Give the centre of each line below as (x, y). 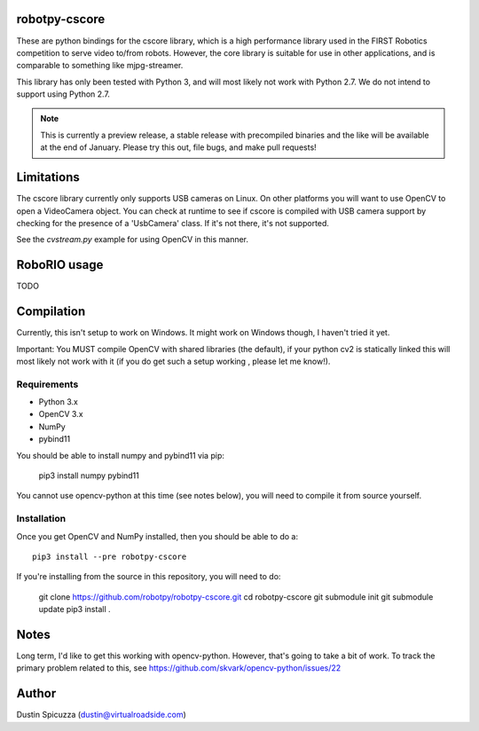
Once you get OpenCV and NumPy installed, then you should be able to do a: (157, 536)
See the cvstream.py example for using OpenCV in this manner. (132, 240)
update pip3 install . (75, 609)
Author (36, 693)
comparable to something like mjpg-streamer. (100, 66)
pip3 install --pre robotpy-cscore (110, 556)
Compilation (51, 312)
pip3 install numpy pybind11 (89, 476)
